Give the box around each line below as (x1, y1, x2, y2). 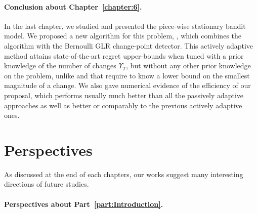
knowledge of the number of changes (4, 60, 116, 71)
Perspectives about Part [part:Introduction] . (4, 198, 163, 209)
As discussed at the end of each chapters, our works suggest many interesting (4, 168, 243, 179)
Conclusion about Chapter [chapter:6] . (4, 1, 142, 12)
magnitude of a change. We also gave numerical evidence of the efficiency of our (4, 80, 251, 91)
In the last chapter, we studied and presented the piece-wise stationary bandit (4, 20, 246, 31)
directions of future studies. (4, 179, 89, 189)
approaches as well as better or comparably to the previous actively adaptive (4, 100, 242, 110)
